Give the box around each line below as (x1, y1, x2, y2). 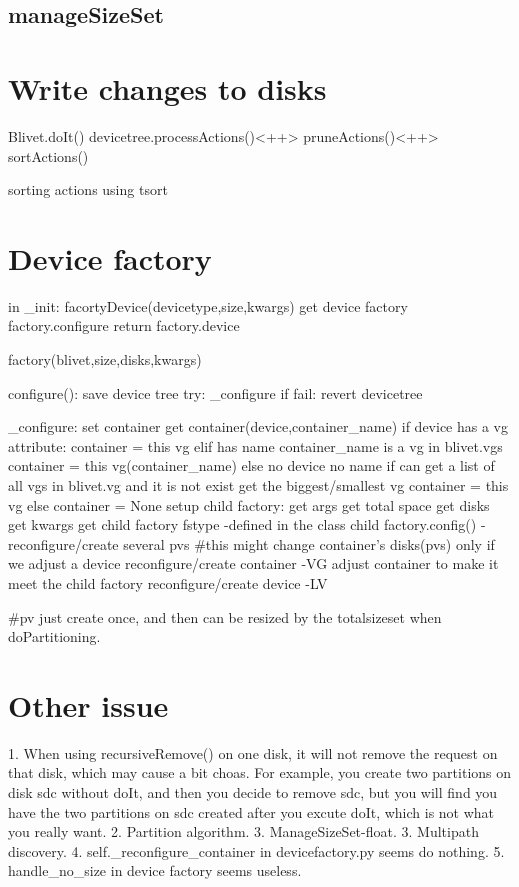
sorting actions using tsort (8, 179, 168, 200)
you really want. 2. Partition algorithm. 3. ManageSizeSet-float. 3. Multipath (8, 821, 479, 842)
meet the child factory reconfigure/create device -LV (8, 572, 328, 593)
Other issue (8, 684, 169, 725)
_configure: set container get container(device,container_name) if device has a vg (8, 416, 509, 437)
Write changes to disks (8, 67, 327, 108)
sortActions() (8, 145, 89, 166)
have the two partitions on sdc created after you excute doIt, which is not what (8, 801, 495, 822)
